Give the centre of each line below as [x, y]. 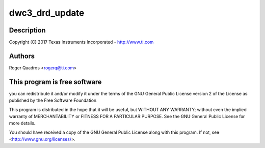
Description [27, 30]
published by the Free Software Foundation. [53, 100]
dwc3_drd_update [47, 13]
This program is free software [55, 82]
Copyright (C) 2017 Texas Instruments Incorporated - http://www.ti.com [81, 42]
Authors [22, 56]
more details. [22, 123]
